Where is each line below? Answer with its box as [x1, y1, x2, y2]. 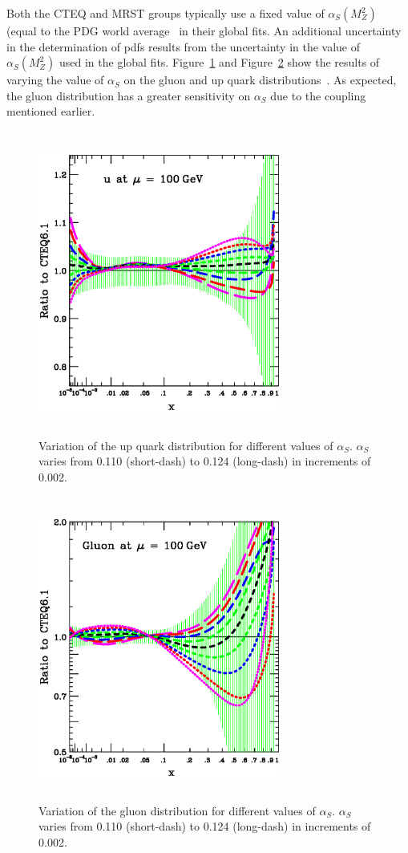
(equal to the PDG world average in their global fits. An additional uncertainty [6, 22, 402, 39]
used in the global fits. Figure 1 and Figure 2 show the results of [59, 54, 380, 71]
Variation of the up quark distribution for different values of [38, 437, 333, 453]
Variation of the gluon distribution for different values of [38, 802, 316, 818]
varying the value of [6, 71, 104, 88]
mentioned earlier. [6, 103, 95, 120]
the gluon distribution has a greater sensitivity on [6, 87, 251, 104]
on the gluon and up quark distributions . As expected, [123, 71, 397, 88]
